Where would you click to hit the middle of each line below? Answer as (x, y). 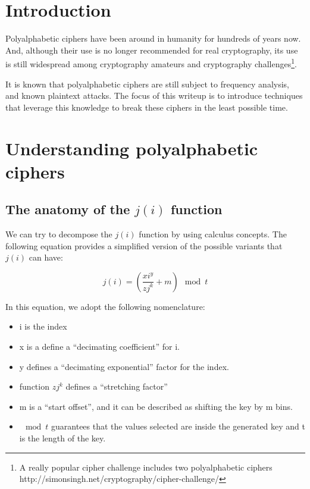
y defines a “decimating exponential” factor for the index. (124, 366)
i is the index (43, 326)
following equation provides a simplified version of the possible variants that (144, 245)
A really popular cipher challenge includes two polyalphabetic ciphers (146, 467)
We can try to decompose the (59, 234)
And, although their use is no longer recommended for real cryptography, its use (152, 50)
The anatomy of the (68, 209)
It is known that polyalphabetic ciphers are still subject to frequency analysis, (147, 84)
